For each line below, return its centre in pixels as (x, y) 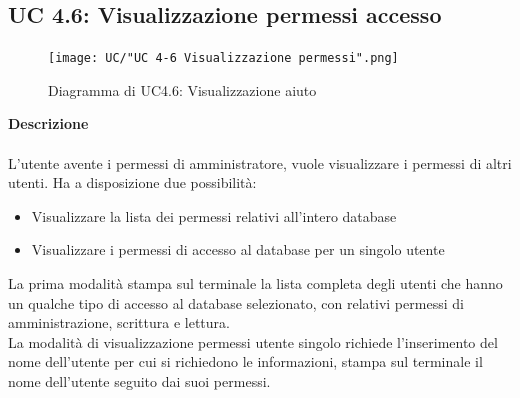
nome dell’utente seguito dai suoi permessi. (139, 380)
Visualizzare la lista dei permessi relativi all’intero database (214, 215)
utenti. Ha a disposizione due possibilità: (132, 182)
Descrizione (48, 123)
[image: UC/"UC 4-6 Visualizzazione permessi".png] (223, 58)
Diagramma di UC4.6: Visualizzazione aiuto (182, 89)
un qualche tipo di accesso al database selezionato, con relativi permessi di (236, 302)
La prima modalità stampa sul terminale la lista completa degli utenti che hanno (255, 283)
